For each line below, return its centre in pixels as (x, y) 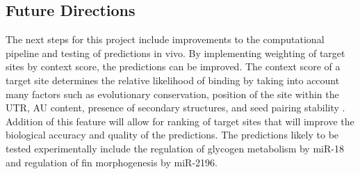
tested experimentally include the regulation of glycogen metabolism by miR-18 (175, 148)
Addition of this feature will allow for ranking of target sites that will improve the (180, 121)
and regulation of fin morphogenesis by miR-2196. (112, 162)
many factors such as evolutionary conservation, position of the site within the (172, 94)
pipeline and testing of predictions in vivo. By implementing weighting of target (175, 53)
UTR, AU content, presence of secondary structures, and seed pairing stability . (175, 108)
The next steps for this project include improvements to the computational (165, 39)
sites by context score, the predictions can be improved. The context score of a (173, 66)
